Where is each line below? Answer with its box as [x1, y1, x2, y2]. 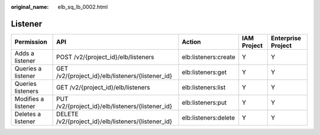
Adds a [14, 49, 35, 57]
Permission [14, 37, 47, 46]
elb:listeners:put [181, 98, 227, 107]
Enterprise [270, 34, 302, 42]
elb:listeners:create [181, 53, 236, 61]
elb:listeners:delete [181, 113, 235, 121]
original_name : [11, 4, 49, 10]
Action [181, 37, 201, 46]
